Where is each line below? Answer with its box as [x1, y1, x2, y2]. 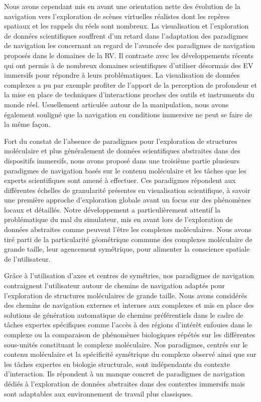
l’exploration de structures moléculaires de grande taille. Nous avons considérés [4, 290, 247, 300]
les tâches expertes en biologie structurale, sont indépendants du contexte [4, 358, 230, 369]
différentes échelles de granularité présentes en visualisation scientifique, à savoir [4, 184, 250, 195]
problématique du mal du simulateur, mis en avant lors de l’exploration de [4, 214, 233, 225]
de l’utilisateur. [4, 253, 51, 264]
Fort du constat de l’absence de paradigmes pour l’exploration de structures [4, 135, 237, 146]
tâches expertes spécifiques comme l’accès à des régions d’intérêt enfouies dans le [4, 319, 252, 330]
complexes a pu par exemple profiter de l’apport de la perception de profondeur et [4, 79, 257, 90]
